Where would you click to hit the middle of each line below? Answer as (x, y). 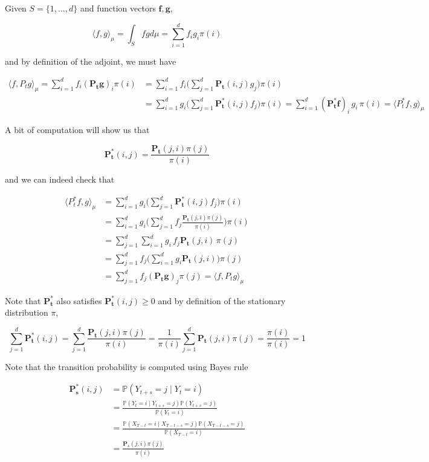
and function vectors (118, 8)
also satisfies (79, 300)
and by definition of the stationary (222, 300)
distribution (27, 312)
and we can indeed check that (60, 179)
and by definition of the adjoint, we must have (91, 61)
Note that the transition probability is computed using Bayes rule (127, 366)
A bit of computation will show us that (77, 130)
